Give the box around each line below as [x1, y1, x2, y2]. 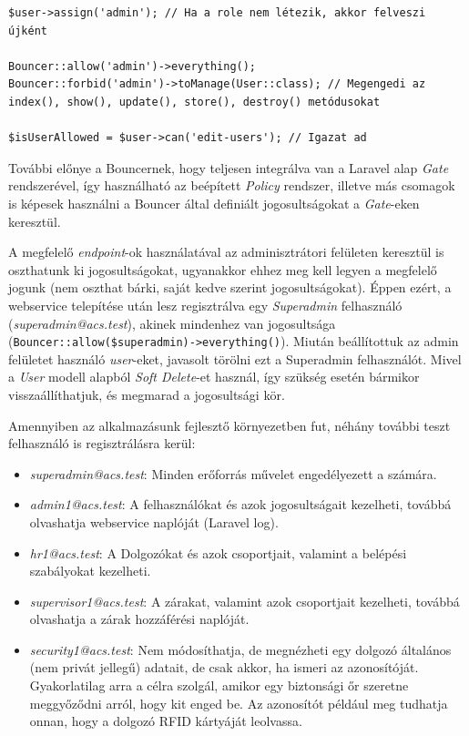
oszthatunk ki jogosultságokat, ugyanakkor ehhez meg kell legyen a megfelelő [8, 260, 437, 279]
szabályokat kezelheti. [29, 561, 151, 580]
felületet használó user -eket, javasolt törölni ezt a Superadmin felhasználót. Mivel [8, 349, 462, 368]
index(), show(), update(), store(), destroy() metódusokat [8, 95, 381, 108]
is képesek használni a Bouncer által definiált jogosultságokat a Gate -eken [8, 193, 420, 212]
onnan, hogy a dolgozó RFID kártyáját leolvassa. [29, 711, 302, 731]
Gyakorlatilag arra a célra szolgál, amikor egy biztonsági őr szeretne [29, 676, 409, 695]
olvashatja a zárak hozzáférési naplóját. [29, 609, 250, 629]
